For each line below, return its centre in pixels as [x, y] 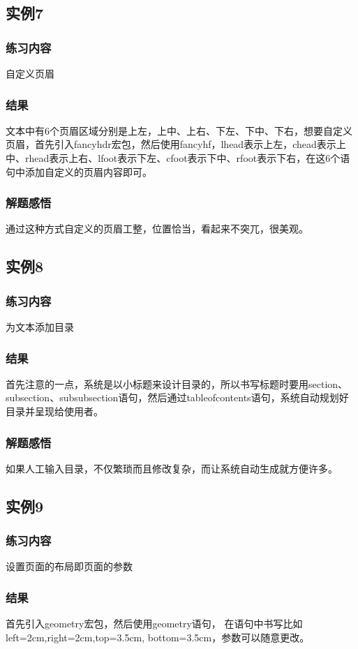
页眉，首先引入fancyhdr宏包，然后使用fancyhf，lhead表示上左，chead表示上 [176, 144]
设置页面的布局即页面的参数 [69, 566]
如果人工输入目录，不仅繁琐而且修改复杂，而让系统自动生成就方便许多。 [172, 468]
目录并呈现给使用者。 [54, 411]
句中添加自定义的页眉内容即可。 [79, 171]
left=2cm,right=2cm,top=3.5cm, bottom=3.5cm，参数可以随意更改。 [158, 637]
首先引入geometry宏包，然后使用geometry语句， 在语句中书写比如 [154, 624]
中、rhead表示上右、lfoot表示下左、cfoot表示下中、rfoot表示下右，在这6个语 [178, 158]
